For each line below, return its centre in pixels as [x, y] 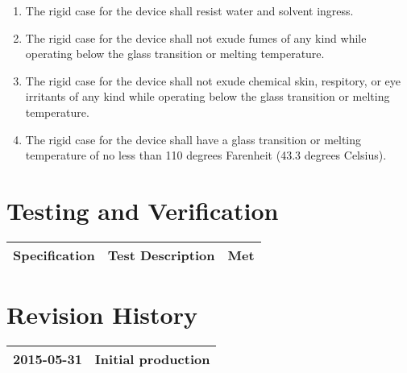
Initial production [152, 359]
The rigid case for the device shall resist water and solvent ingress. [189, 10]
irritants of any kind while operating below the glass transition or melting [208, 96]
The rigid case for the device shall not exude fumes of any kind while [196, 37]
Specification [54, 255]
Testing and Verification [143, 210]
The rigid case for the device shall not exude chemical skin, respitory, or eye [213, 80]
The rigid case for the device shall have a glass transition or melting [193, 139]
